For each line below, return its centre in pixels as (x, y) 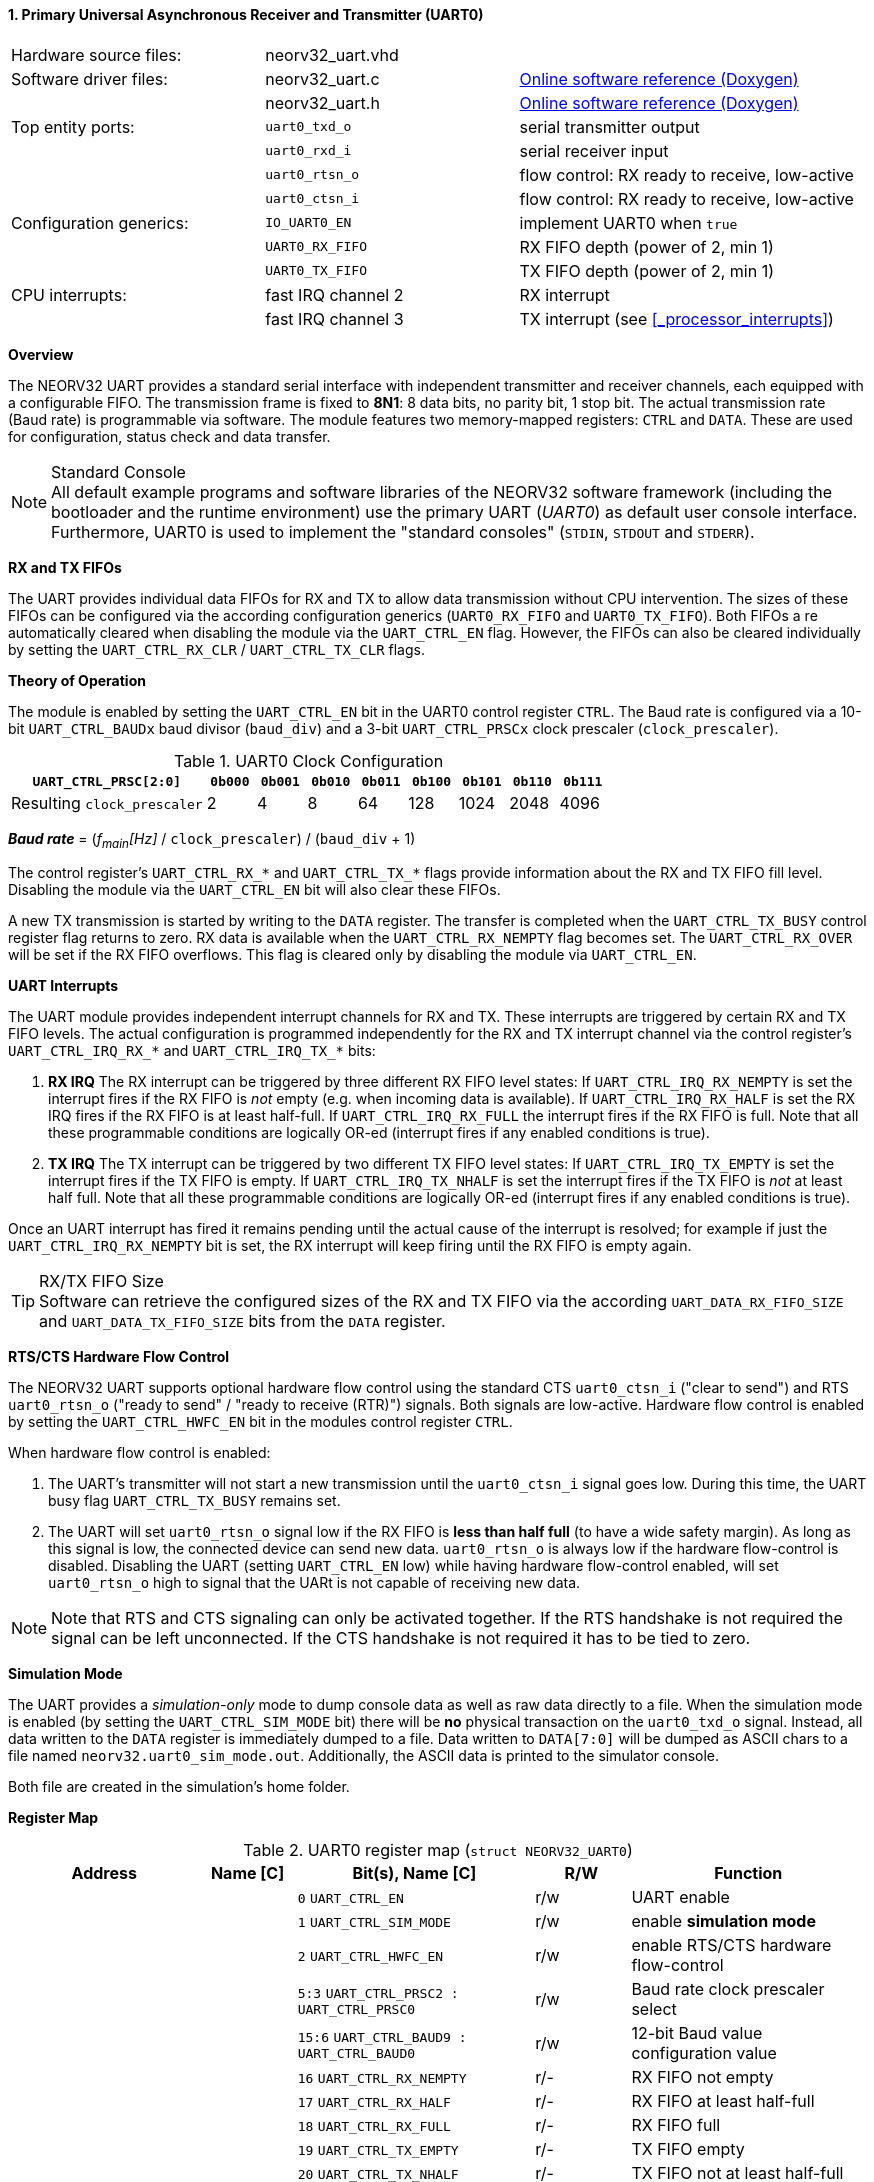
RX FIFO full (676, 2125)
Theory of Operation (77, 680)
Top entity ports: (73, 126)
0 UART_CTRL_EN (350, 1899)
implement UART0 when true (628, 222)
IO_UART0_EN (308, 223)
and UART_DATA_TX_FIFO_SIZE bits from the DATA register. (242, 1321)
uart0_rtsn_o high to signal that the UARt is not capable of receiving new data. (314, 1583)
